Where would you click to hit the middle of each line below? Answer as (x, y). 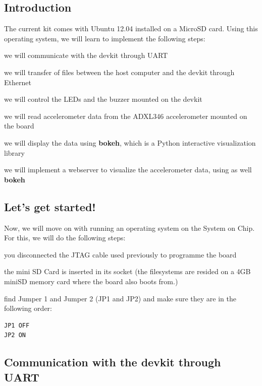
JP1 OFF (17, 325)
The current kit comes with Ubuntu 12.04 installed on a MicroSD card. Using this (131, 28)
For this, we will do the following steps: (65, 238)
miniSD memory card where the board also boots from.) (91, 281)
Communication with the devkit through (113, 362)
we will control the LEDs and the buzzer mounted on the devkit (103, 99)
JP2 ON (15, 335)
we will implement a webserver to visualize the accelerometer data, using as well (128, 170)
